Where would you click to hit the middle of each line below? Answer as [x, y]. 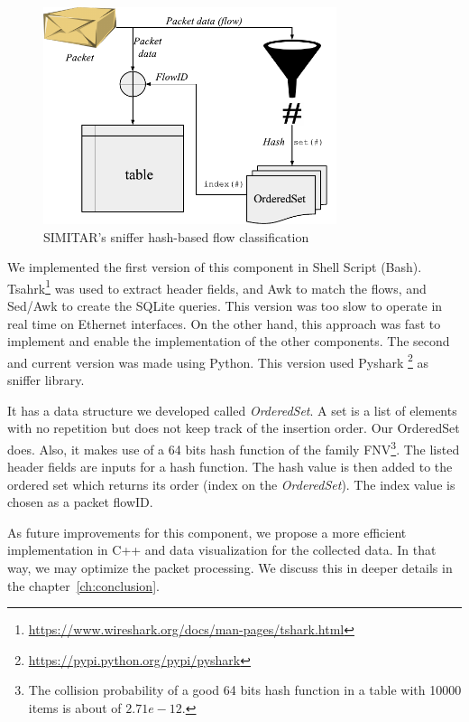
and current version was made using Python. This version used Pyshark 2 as [218, 361]
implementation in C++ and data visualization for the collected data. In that [222, 550]
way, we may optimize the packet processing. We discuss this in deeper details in [230, 568]
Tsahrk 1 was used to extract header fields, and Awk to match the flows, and [217, 286]
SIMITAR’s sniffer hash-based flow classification [176, 236]
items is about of [75, 708]
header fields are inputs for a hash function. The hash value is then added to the [230, 467]
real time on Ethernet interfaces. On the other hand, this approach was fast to [224, 323]
